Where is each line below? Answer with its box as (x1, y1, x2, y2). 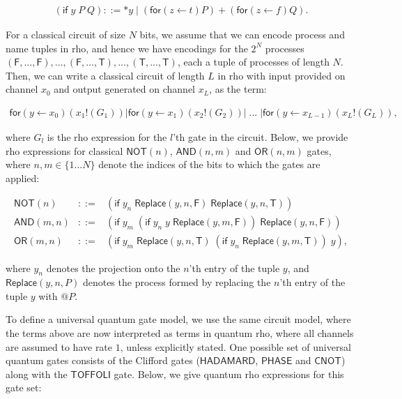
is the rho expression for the (47, 130, 167, 144)
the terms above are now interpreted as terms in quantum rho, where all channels (6, 326, 354, 340)
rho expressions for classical (6, 143, 123, 158)
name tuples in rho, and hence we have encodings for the (6, 40, 248, 55)
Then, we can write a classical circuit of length (6, 68, 205, 82)
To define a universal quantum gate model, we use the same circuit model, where (6, 312, 351, 326)
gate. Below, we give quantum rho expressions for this (114, 366, 344, 381)
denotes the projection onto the (46, 260, 180, 275)
